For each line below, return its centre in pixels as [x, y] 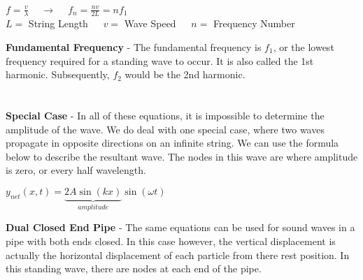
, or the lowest [304, 46]
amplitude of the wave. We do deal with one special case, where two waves [165, 129]
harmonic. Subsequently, [58, 74]
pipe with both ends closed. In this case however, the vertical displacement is [171, 241]
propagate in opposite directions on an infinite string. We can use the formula [172, 143]
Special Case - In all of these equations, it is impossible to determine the [165, 115]
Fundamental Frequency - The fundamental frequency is [134, 46]
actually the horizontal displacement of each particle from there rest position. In [178, 255]
